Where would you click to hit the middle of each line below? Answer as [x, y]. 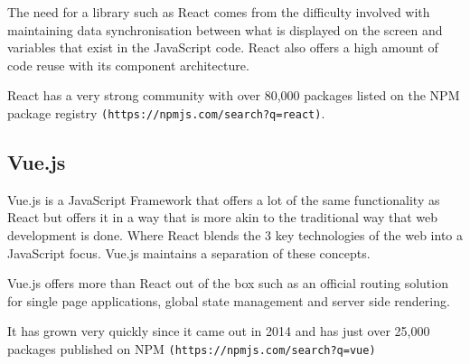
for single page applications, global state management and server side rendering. [229, 300]
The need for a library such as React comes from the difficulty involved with [219, 12]
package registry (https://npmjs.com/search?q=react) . [166, 112]
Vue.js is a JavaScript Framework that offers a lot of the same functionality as [224, 199]
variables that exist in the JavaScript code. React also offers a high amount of [223, 47]
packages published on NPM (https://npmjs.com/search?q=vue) [192, 348]
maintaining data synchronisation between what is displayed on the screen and [225, 29]
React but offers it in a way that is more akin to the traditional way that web [223, 217]
